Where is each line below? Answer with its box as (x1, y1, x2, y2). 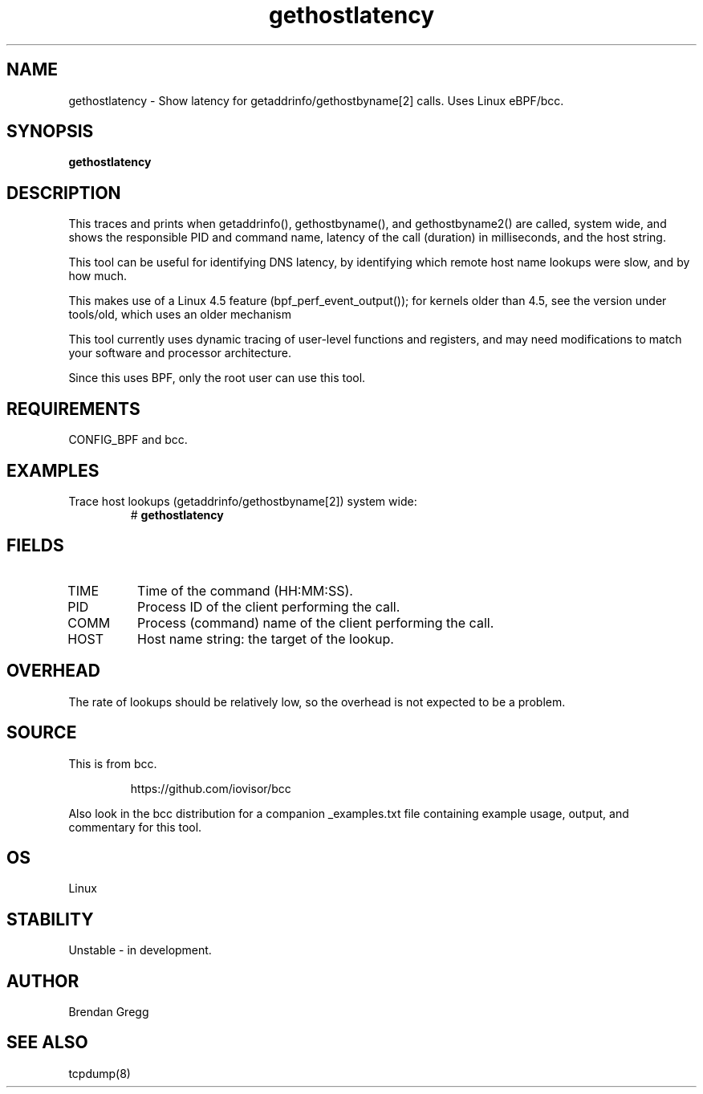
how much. (68, 269, 128, 283)
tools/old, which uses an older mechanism (68, 307, 291, 322)
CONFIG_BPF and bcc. (68, 433, 188, 447)
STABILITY (6, 909, 94, 929)
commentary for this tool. (68, 819, 202, 834)
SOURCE (6, 722, 77, 743)
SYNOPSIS (6, 121, 94, 142)
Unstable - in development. (68, 943, 212, 958)
